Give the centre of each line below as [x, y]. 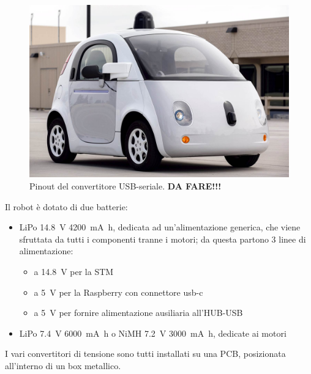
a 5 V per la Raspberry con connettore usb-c [118, 292]
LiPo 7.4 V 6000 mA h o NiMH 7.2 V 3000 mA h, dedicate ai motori [153, 333]
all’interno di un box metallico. [63, 365]
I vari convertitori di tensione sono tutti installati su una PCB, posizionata [145, 354]
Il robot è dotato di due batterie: [66, 206]
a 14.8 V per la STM [74, 271]
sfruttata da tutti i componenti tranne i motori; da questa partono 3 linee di [163, 239]
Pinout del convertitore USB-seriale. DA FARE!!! [126, 185]
